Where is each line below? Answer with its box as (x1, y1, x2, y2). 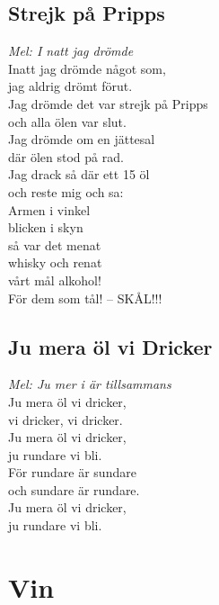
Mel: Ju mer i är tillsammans (8, 375, 171, 393)
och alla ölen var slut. (8, 112, 127, 131)
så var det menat (8, 235, 101, 254)
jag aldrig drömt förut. (8, 77, 133, 95)
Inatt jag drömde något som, (8, 59, 166, 77)
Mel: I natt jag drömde (8, 41, 134, 60)
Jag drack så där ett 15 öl (8, 165, 150, 184)
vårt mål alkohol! (8, 270, 101, 289)
